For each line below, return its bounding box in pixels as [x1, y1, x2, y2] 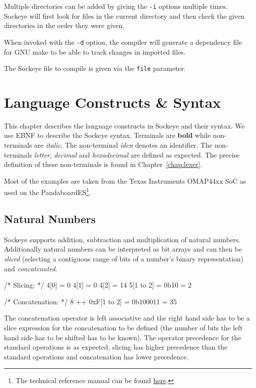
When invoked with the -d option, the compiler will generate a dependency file [4, 36, 242, 47]
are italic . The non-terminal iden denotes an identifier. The [34, 140, 213, 150]
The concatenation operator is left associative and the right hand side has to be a [4, 313, 250, 323]
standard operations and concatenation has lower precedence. [4, 351, 189, 361]
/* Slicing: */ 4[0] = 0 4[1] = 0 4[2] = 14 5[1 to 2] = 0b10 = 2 [4, 280, 192, 290]
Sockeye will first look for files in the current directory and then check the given [4, 10, 245, 21]
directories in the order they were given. [4, 20, 125, 31]
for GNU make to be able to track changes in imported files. [4, 46, 186, 57]
